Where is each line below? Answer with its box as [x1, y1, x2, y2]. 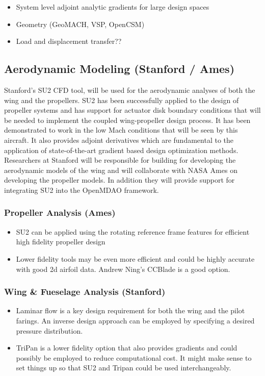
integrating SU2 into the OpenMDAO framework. [4, 184, 159, 195]
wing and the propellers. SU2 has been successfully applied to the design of [4, 94, 239, 105]
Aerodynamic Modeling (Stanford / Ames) [4, 61, 235, 77]
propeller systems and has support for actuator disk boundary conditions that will [4, 105, 261, 115]
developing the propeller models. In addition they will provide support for [4, 174, 235, 185]
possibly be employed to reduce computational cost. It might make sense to [16, 352, 252, 363]
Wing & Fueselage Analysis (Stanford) [4, 285, 166, 298]
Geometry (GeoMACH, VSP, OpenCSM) [16, 18, 145, 29]
